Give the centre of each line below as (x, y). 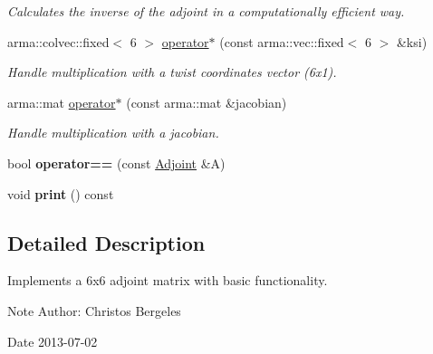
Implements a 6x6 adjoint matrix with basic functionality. (168, 280)
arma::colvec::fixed (58, 41)
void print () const (61, 193)
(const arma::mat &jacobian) (207, 102)
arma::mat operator (62, 102)
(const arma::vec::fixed (282, 41)
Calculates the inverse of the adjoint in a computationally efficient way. (206, 11)
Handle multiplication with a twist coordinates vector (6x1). (172, 72)
